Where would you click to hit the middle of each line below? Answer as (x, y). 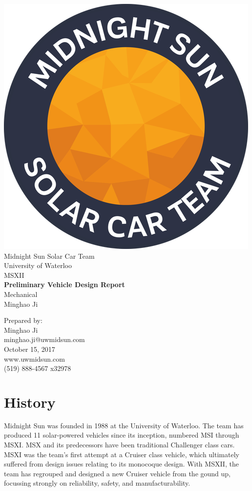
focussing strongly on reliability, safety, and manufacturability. (97, 483)
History (30, 402)
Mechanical (21, 294)
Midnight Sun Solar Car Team (49, 256)
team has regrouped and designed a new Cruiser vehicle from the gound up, (117, 473)
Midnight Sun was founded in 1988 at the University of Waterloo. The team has (124, 425)
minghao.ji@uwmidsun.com (44, 339)
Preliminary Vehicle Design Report (64, 284)
